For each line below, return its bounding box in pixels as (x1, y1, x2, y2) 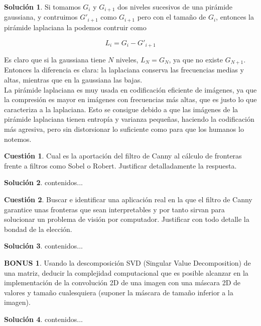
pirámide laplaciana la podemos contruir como (4, 22, 147, 32)
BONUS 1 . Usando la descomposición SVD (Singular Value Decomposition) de (4, 257, 251, 268)
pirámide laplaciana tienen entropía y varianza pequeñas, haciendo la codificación (4, 114, 254, 124)
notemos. (4, 133, 32, 144)
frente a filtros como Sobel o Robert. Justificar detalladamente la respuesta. (4, 160, 237, 171)
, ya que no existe (169, 54, 223, 64)
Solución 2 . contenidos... (4, 177, 83, 188)
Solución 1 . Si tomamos (4, 2, 81, 12)
